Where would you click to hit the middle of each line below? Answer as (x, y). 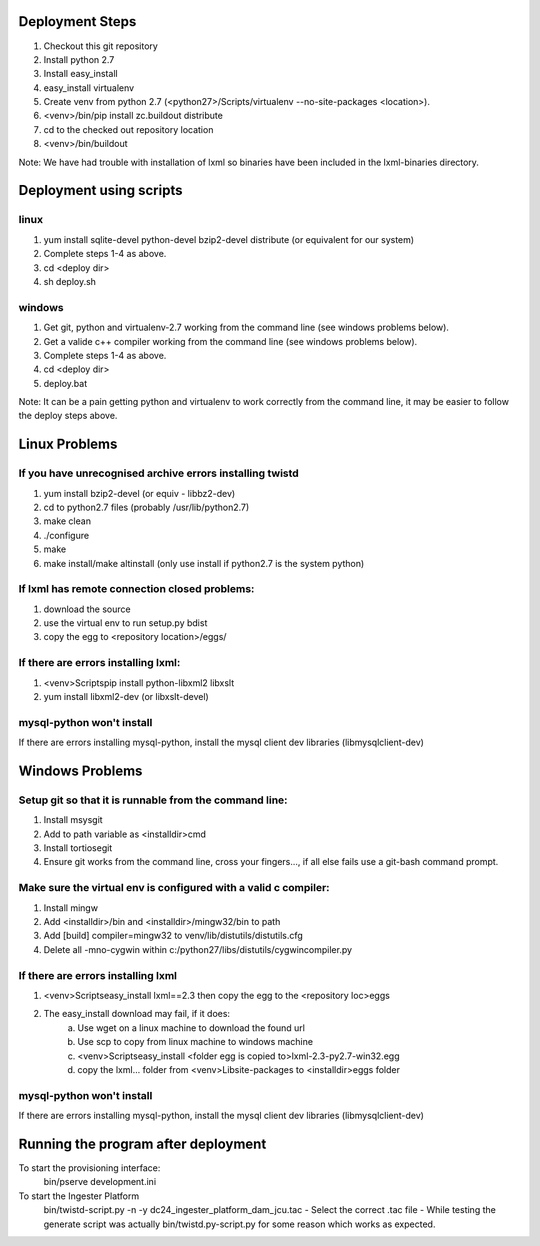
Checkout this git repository (101, 46)
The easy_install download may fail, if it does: (136, 1014)
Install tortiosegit (78, 848)
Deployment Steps (77, 21)
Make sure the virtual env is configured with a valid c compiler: (174, 888)
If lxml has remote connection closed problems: (136, 589)
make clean (67, 521)
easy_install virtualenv (89, 87)
